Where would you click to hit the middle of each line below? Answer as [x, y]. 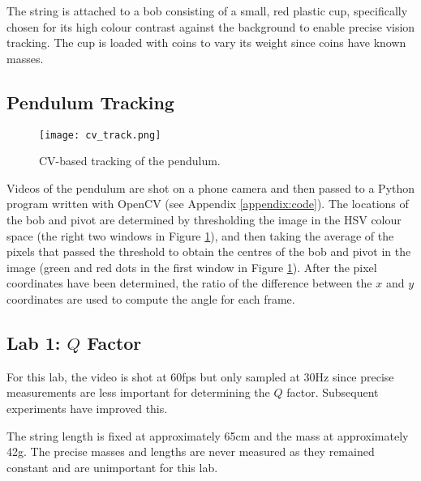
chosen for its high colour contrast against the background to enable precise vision [211, 26]
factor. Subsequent [333, 392]
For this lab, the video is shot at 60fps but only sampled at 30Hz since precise [200, 376]
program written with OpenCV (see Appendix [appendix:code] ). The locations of [208, 204]
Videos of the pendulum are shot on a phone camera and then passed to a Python [211, 187]
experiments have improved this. [87, 408]
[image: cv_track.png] [100, 135]
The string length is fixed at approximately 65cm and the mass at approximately [208, 435]
